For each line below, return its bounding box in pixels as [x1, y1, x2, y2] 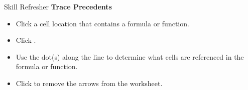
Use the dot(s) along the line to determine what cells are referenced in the [16, 51, 244, 62]
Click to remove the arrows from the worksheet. [16, 78, 163, 88]
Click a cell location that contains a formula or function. [16, 18, 189, 28]
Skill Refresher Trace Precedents [4, 1, 112, 11]
